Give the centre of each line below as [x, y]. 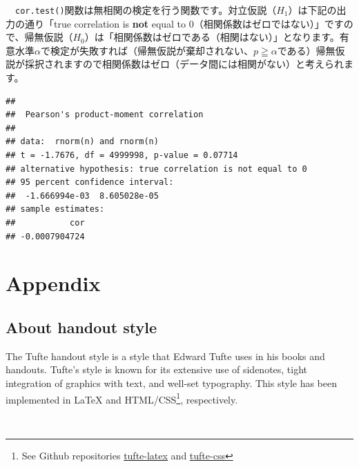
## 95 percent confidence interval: [90, 182]
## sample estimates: [55, 209]
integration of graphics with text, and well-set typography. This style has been [172, 382]
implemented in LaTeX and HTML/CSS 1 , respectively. [122, 398]
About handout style [81, 327]
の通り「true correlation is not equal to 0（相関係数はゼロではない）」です [179, 23]
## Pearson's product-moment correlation [105, 115]
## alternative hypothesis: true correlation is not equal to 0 [156, 169]
